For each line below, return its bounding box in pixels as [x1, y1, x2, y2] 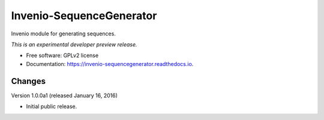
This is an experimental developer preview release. [11, 41, 137, 48]
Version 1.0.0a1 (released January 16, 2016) [11, 92, 118, 99]
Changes [11, 76, 46, 86]
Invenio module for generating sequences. [11, 30, 116, 37]
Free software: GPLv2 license [26, 52, 99, 59]
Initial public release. [26, 103, 77, 110]
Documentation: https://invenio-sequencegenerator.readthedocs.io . [26, 60, 194, 67]
